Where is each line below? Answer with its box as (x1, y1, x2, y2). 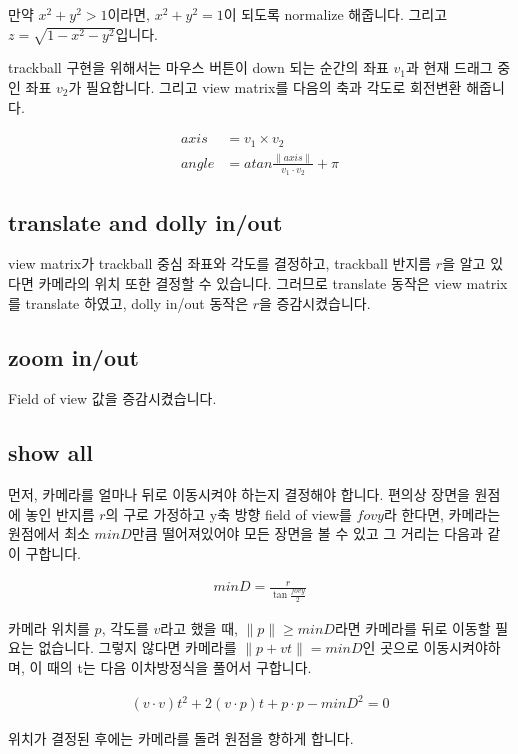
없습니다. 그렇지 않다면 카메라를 (38, 637, 237, 658)
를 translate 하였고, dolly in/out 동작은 (8, 292, 249, 313)
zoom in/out (8, 341, 139, 372)
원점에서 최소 (8, 523, 90, 544)
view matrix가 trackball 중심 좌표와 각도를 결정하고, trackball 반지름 (8, 253, 432, 274)
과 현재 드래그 (406, 57, 493, 78)
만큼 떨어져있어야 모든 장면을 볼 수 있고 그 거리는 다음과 (131, 523, 483, 544)
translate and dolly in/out (8, 206, 283, 237)
